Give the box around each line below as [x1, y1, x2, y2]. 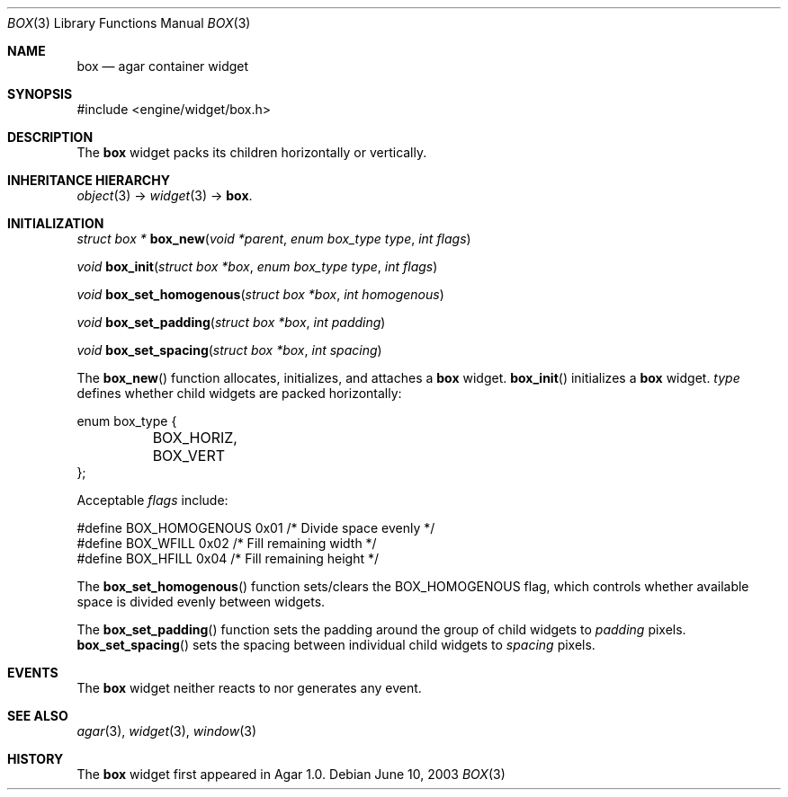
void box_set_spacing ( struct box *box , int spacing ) [76, 342, 382, 358]
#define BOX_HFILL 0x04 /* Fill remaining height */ [76, 551, 380, 566]
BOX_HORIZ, [152, 429, 237, 447]
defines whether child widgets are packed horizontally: [76, 385, 402, 401]
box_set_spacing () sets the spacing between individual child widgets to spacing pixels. [76, 637, 595, 652]
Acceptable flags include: [76, 492, 228, 508]
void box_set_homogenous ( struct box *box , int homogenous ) [76, 287, 444, 302]
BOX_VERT [152, 447, 226, 465]
